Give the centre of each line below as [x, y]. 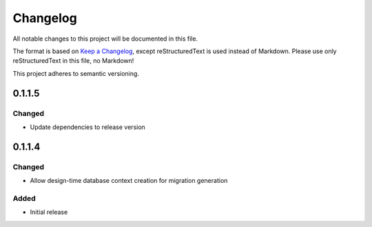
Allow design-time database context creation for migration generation [129, 181]
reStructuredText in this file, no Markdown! [73, 61]
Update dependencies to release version [88, 127]
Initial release [49, 212]
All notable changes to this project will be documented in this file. [105, 39]
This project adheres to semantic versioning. [76, 73]
